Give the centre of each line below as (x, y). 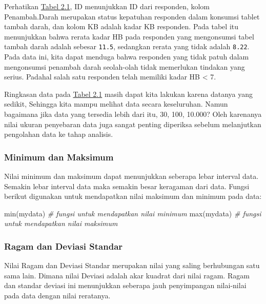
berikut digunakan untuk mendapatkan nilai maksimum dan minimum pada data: (133, 196)
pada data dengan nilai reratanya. (57, 295)
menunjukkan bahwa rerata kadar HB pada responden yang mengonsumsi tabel (129, 36)
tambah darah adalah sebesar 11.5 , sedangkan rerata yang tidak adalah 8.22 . (127, 46)
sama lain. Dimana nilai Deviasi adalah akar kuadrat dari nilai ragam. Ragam (127, 275)
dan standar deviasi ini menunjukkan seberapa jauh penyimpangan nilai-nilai (125, 285)
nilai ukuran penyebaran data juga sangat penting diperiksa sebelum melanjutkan (133, 124)
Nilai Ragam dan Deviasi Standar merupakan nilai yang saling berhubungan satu (132, 265)
